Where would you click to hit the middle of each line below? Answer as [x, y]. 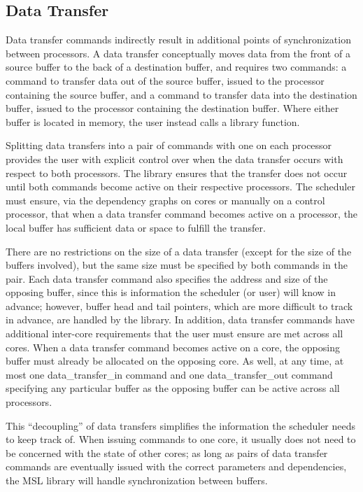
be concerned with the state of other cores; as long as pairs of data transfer [167, 452]
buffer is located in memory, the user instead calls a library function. [153, 121]
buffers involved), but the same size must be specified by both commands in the [177, 265]
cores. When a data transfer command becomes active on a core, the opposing [173, 347]
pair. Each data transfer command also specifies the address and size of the [167, 278]
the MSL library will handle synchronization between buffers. [137, 480]
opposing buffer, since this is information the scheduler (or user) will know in [171, 292]
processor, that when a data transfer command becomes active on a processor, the [182, 214]
